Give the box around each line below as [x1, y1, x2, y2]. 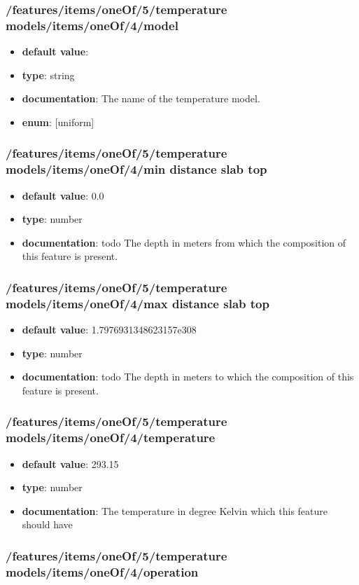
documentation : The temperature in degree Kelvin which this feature [22, 503, 328, 518]
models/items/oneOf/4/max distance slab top [6, 294, 269, 312]
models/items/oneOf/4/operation [6, 563, 199, 580]
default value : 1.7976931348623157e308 [22, 322, 197, 337]
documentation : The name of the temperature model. [22, 91, 260, 106]
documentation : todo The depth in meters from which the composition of [22, 235, 346, 249]
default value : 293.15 [22, 456, 119, 471]
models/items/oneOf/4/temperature [6, 429, 216, 446]
